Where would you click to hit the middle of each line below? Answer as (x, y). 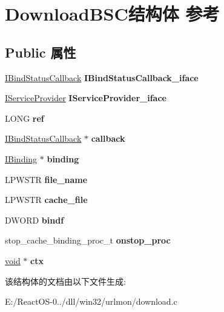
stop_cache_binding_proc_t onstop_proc (88, 240)
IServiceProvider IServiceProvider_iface (86, 98)
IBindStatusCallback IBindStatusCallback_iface (102, 77)
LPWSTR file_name (46, 179)
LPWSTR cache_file (46, 200)
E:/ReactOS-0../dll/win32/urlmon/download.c (91, 301)
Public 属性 (41, 52)
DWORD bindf (35, 220)
